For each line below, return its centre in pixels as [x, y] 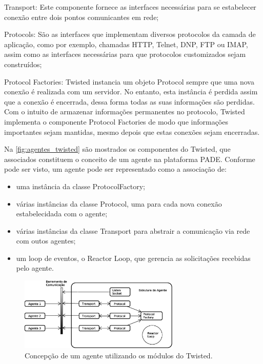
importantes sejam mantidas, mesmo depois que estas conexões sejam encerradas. [132, 132]
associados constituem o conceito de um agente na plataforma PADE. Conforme [130, 159]
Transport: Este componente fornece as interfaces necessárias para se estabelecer [130, 7]
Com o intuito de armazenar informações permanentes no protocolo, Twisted [125, 112]
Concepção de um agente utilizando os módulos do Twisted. [119, 355]
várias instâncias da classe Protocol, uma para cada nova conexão [119, 203]
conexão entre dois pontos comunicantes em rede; [82, 17]
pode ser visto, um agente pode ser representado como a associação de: [115, 169]
